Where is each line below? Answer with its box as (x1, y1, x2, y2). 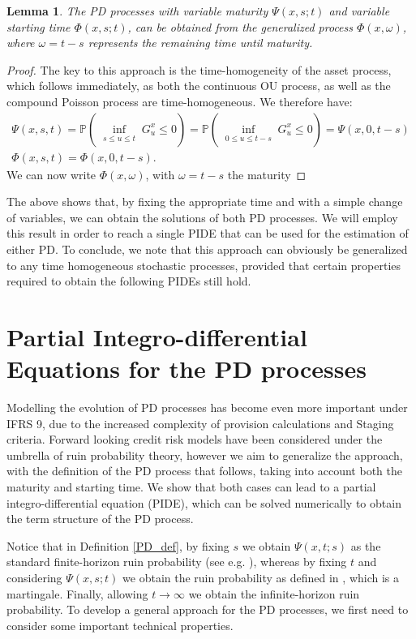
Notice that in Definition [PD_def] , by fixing (6, 537, 229, 554)
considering (6, 569, 62, 586)
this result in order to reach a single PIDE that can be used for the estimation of (6, 225, 409, 242)
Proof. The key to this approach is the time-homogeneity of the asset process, (6, 61, 392, 78)
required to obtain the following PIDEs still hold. (6, 272, 251, 289)
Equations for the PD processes (6, 352, 367, 385)
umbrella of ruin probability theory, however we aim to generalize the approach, (6, 446, 403, 463)
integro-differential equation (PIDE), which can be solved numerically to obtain (6, 494, 401, 511)
